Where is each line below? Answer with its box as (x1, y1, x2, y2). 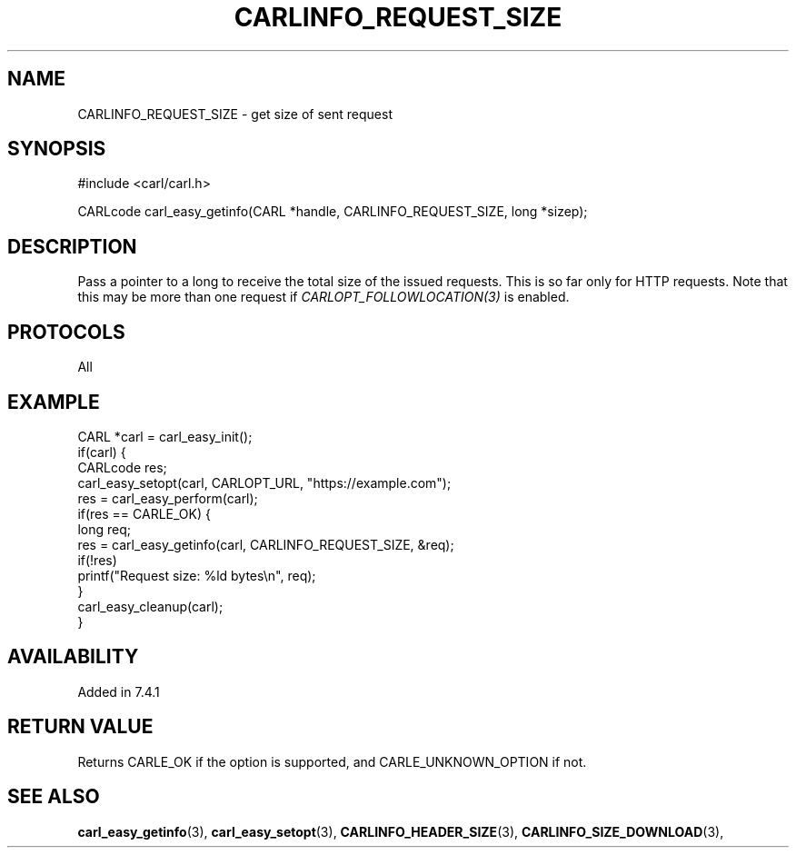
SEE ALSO (7, 785, 100, 809)
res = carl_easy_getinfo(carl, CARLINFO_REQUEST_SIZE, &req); (77, 536, 454, 552)
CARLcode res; (77, 459, 167, 475)
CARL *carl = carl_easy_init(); (77, 428, 253, 444)
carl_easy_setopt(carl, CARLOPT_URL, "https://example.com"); (77, 474, 452, 491)
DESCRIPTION (7, 234, 137, 258)
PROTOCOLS (7, 320, 125, 343)
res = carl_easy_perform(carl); (77, 490, 258, 506)
